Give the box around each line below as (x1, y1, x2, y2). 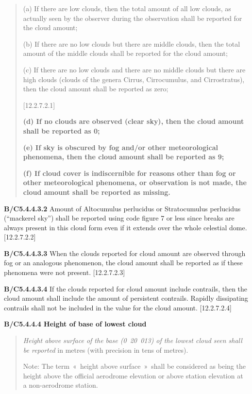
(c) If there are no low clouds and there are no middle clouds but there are (23, 64, 246, 74)
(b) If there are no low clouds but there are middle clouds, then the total (23, 38, 240, 49)
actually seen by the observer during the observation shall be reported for (23, 13, 242, 23)
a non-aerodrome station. (23, 380, 98, 390)
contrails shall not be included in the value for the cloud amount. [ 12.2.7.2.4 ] (4, 302, 232, 312)
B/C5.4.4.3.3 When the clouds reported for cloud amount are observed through (4, 248, 246, 258)
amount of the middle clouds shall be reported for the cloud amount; (23, 48, 228, 58)
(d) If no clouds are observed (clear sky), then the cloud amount (23, 116, 244, 126)
